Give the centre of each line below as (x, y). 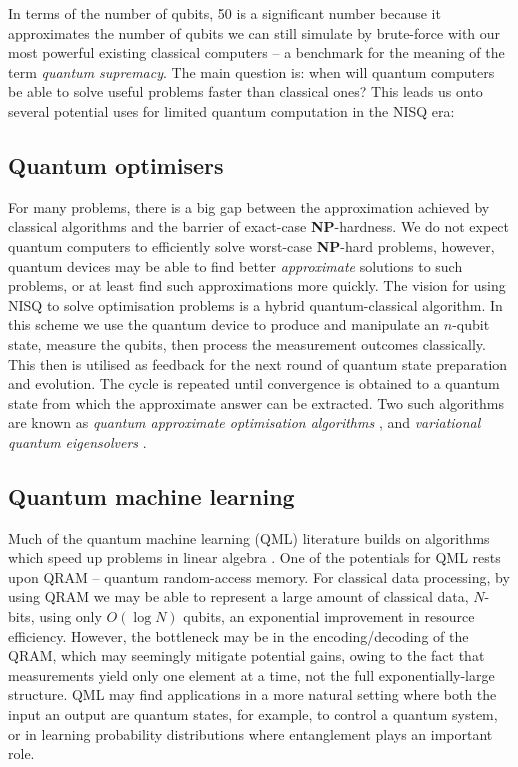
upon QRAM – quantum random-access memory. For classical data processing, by (259, 576)
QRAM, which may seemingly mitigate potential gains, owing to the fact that (246, 655)
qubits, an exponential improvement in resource (329, 616)
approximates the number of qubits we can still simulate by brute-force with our (254, 32)
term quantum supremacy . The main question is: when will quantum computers (251, 71)
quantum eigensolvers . (77, 441)
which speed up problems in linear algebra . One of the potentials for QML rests (254, 557)
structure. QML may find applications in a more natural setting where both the (252, 694)
